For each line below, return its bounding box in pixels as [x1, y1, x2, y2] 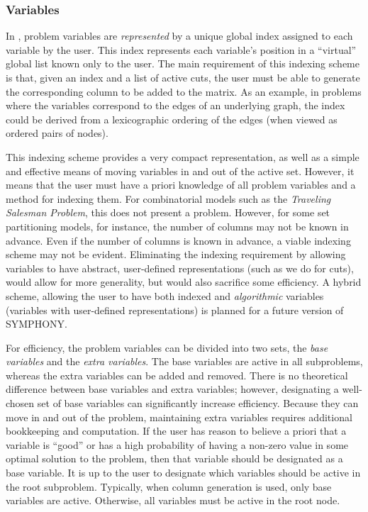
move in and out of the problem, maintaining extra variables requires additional [6, 409, 352, 424]
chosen [6, 396, 35, 411]
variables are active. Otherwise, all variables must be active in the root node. [6, 493, 340, 508]
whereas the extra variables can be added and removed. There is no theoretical [6, 367, 348, 382]
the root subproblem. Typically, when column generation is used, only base [6, 479, 332, 494]
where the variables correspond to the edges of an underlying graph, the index [6, 98, 345, 113]
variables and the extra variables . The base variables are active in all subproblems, [6, 354, 363, 369]
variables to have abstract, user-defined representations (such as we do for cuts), [6, 260, 354, 275]
